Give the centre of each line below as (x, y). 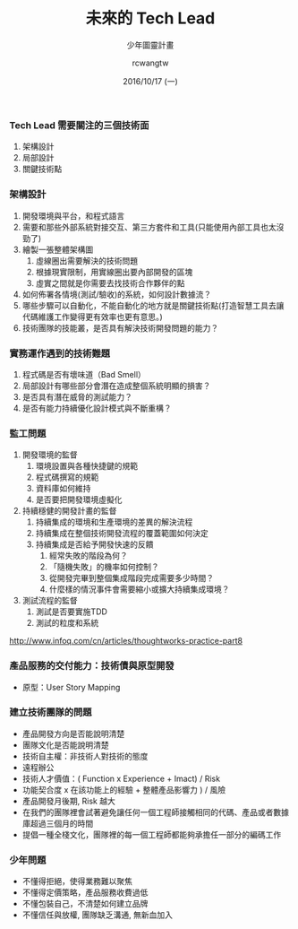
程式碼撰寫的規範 (67, 477)
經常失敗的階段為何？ (88, 556)
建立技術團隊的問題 (51, 712)
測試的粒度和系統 (67, 623)
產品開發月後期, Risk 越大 (69, 801)
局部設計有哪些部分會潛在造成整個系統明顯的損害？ (116, 386)
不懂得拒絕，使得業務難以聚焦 (77, 881)
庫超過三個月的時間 (58, 823)
